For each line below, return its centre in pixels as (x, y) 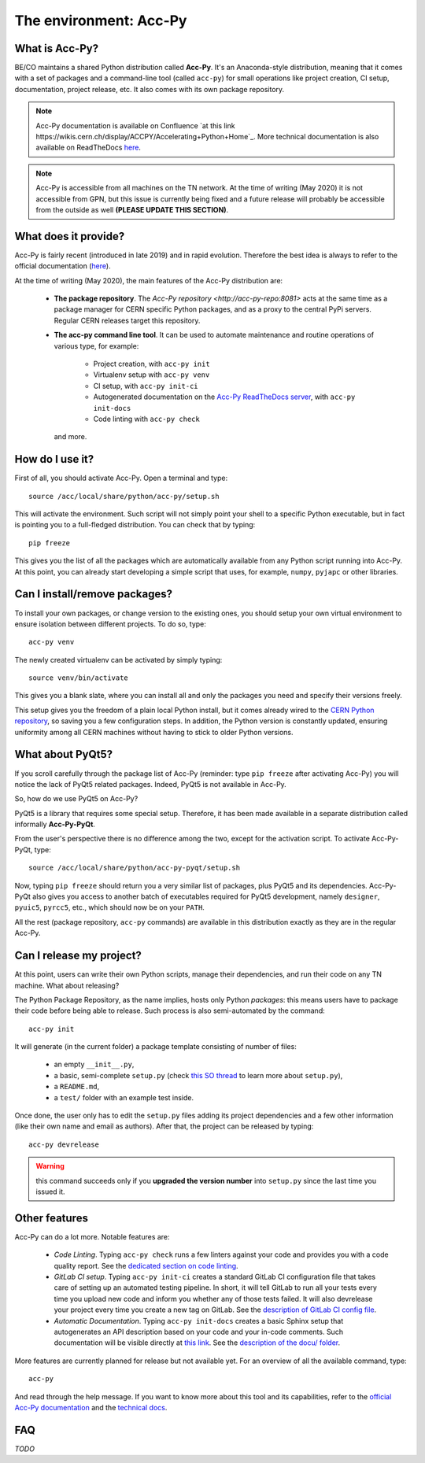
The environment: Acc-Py (101, 20)
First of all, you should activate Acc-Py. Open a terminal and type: (121, 478)
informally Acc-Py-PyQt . (55, 824)
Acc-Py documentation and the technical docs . (91, 1407)
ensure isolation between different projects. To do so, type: (110, 624)
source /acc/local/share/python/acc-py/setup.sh (124, 496)
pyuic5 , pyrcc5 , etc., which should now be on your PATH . (109, 907)
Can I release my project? (78, 956)
